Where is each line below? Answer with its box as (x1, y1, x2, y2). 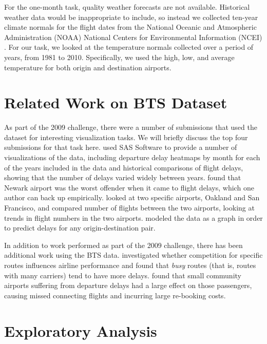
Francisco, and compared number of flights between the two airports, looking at (4, 202, 255, 213)
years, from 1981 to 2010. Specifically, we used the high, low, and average (4, 51, 235, 62)
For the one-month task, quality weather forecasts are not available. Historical (4, 2, 250, 12)
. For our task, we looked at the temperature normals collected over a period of (4, 42, 254, 52)
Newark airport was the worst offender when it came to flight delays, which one (4, 182, 254, 193)
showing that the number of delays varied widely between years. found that (4, 172, 241, 183)
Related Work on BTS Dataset (4, 92, 227, 113)
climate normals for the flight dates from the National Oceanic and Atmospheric (4, 22, 257, 32)
